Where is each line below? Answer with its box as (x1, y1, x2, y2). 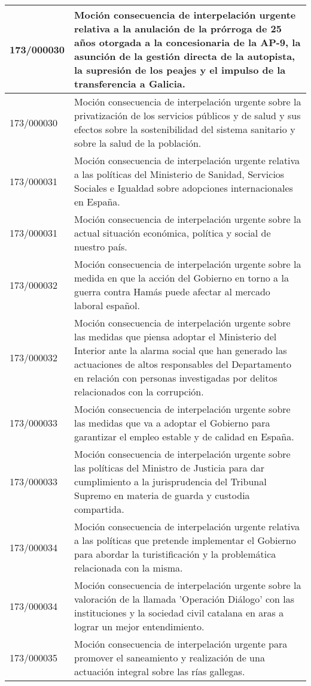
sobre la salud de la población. (74, 136, 202, 150)
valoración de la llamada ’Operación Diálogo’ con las (74, 592, 294, 606)
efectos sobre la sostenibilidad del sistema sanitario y (74, 122, 295, 136)
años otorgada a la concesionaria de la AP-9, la (74, 35, 301, 49)
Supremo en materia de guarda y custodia (74, 488, 250, 502)
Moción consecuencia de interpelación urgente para (74, 637, 288, 651)
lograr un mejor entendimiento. (74, 619, 205, 633)
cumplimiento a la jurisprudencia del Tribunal (74, 475, 267, 488)
